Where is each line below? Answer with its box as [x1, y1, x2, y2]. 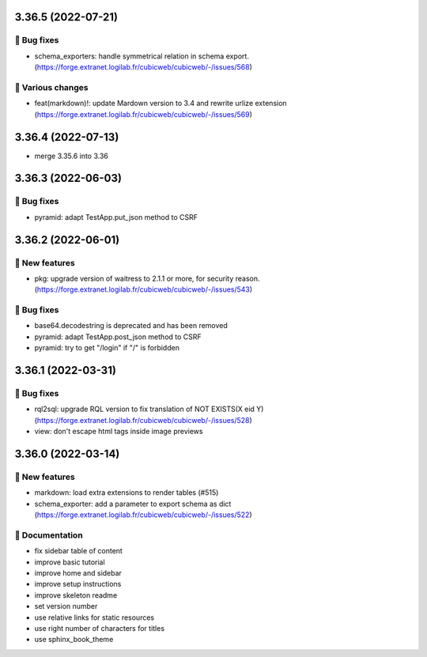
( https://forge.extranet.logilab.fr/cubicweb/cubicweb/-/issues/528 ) [34, 415, 252, 425]
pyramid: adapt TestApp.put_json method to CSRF [34, 212, 198, 221]
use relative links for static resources [34, 613, 154, 622]
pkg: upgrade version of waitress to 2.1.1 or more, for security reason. [34, 274, 260, 283]
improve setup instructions [34, 580, 122, 589]
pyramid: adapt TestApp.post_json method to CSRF [34, 332, 202, 342]
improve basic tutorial [34, 557, 106, 567]
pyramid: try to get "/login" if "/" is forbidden [34, 343, 179, 353]
